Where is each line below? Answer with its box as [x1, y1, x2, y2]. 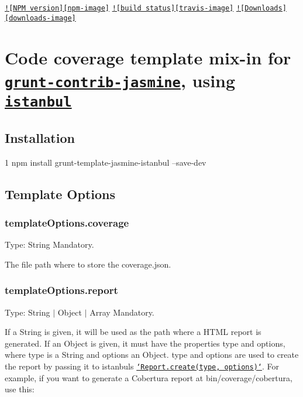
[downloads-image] [5, 13, 76, 22]
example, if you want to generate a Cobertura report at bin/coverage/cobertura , [5, 371, 292, 384]
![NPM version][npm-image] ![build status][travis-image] [5, 4, 234, 12]
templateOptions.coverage [5, 215, 129, 230]
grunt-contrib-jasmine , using [5, 68, 236, 92]
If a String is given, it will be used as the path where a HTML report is [5, 326, 261, 338]
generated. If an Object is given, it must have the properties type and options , [5, 337, 285, 349]
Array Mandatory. [89, 306, 154, 318]
